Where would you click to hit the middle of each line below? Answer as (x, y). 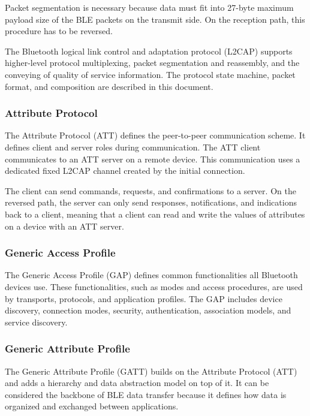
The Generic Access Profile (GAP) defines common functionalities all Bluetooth (151, 275)
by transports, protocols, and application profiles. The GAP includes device (144, 298)
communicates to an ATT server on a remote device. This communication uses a (153, 159)
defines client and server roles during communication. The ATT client (133, 147)
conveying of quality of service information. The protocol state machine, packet (150, 74)
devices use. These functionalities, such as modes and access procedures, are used (154, 286)
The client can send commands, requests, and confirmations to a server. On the (151, 190)
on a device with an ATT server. (64, 226)
